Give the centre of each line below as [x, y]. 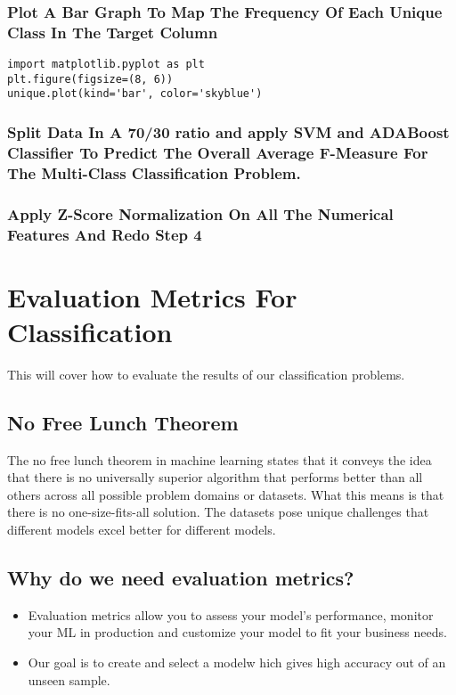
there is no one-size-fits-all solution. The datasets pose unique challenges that [218, 512]
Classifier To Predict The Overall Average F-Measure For [218, 152]
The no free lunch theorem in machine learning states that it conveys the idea [220, 459]
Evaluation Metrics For [152, 296]
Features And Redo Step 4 [105, 234]
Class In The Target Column [113, 32]
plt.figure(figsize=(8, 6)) [90, 79]
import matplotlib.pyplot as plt [106, 65]
